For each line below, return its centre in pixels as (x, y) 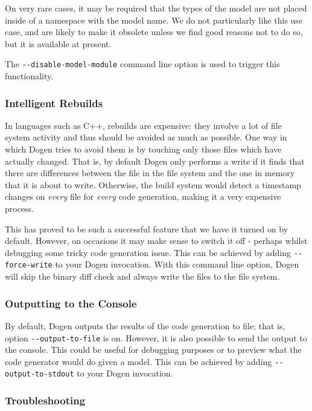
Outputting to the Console (71, 303)
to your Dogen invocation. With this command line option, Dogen (177, 264)
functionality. (29, 76)
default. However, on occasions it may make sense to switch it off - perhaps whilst (156, 241)
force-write (29, 265)
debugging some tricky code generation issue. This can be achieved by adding (148, 252)
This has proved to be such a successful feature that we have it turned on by (147, 229)
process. (20, 208)
